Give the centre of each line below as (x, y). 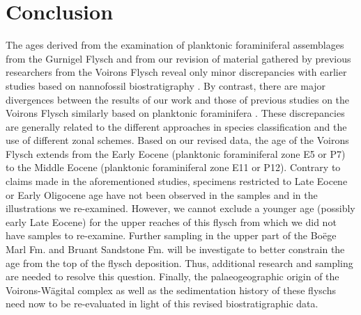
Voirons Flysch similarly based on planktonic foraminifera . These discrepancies (175, 113)
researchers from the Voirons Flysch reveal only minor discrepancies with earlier (176, 72)
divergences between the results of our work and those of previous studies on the (178, 99)
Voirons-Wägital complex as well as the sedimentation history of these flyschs (171, 290)
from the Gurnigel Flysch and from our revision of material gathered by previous (178, 58)
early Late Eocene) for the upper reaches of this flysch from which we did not (171, 221)
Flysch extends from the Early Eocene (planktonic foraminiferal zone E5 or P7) (176, 153)
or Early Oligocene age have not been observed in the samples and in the (162, 194)
